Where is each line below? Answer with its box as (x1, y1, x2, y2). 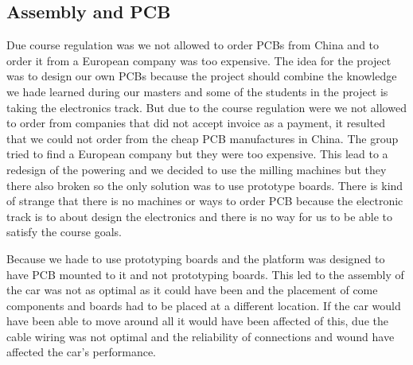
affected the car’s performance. (6, 344, 157, 360)
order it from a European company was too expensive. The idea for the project (6, 52, 392, 68)
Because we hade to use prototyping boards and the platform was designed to (6, 250, 385, 266)
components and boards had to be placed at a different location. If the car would (6, 297, 401, 313)
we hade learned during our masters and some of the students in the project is (6, 83, 388, 99)
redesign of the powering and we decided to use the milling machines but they (6, 161, 387, 177)
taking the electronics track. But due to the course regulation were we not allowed (6, 99, 407, 115)
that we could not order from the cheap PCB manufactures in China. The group (6, 130, 399, 146)
